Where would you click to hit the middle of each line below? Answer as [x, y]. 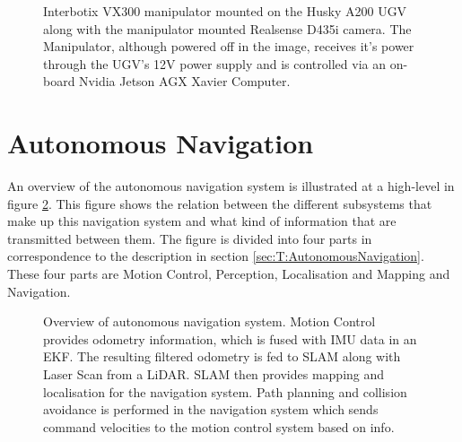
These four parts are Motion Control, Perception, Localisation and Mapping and [229, 274]
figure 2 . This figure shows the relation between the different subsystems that [220, 203]
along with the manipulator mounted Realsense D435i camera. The [227, 28]
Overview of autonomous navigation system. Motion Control [209, 321]
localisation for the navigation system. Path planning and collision [225, 391]
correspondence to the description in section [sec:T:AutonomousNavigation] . [216, 256]
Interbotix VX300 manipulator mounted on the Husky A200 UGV [225, 11]
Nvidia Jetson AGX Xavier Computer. [185, 81]
